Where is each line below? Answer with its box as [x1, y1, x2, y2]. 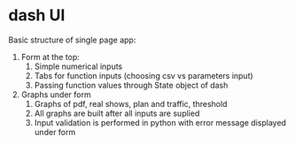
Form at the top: [20, 51, 81, 62]
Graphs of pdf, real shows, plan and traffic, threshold [34, 98, 228, 109]
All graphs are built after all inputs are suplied [34, 108, 200, 118]
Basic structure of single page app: [8, 34, 136, 45]
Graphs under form [20, 89, 91, 100]
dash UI [8, 5, 66, 26]
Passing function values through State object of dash [34, 80, 229, 90]
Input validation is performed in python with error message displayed [34, 117, 287, 128]
